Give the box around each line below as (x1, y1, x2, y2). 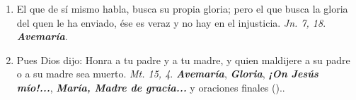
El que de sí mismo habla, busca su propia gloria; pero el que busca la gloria (16, 1, 348, 15)
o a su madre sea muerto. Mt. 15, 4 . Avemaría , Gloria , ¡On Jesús (16, 66, 318, 81)
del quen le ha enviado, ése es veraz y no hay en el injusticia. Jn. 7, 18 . (16, 15, 326, 30)
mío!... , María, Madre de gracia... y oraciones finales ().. (16, 80, 285, 94)
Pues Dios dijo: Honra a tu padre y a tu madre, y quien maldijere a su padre (16, 52, 350, 67)
